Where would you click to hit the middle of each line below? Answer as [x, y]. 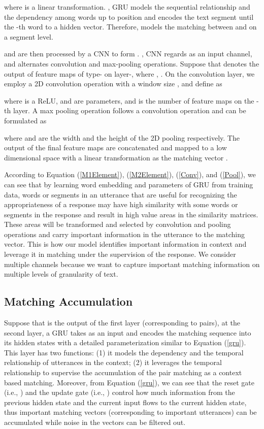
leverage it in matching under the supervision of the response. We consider [120, 254]
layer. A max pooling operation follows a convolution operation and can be [129, 110]
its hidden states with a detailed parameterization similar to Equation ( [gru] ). [125, 342]
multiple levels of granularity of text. [61, 274]
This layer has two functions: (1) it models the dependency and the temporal [124, 352]
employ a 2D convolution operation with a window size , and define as [113, 84]
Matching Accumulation [69, 301]
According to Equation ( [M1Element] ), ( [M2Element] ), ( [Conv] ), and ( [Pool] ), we [130, 174]
